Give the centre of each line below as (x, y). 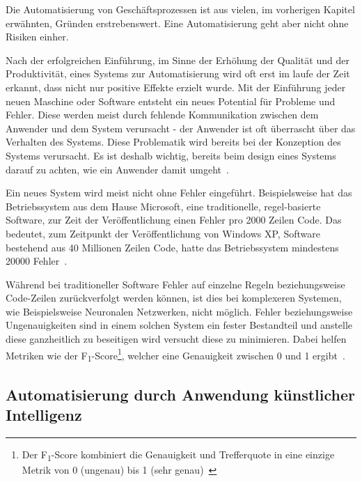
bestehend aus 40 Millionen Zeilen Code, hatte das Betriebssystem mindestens (172, 247)
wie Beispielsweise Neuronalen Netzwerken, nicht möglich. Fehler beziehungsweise (179, 311)
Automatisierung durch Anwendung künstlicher (180, 394)
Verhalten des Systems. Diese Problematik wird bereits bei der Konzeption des (173, 142)
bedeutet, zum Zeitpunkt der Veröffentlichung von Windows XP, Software (163, 233)
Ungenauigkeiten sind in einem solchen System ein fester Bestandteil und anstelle (179, 325)
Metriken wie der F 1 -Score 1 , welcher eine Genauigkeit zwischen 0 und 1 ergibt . (175, 355)
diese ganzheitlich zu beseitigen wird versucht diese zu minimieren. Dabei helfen (176, 339)
